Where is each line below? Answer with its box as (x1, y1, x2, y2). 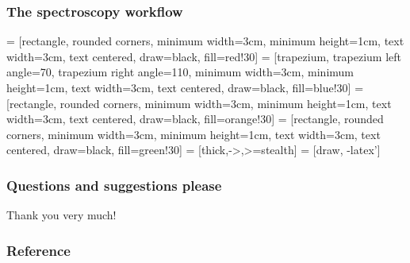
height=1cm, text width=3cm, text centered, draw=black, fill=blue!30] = (6, 79, 364, 95)
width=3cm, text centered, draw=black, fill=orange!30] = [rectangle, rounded (6, 110, 384, 127)
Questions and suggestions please (6, 175, 222, 195)
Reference (6, 240, 71, 260)
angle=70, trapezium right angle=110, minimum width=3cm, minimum (6, 64, 354, 80)
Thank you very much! (6, 207, 117, 223)
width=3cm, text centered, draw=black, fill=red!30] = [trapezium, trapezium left (6, 48, 402, 64)
